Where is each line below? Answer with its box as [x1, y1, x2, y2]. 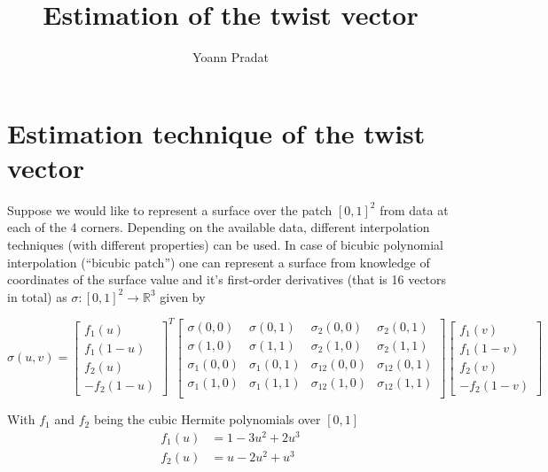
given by [160, 287, 206, 306]
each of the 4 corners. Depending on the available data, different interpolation [7, 218, 430, 236]
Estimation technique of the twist [7, 114, 426, 151]
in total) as [7, 287, 67, 306]
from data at [380, 200, 449, 219]
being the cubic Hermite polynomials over [93, 410, 321, 429]
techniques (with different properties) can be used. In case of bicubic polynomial [7, 236, 443, 254]
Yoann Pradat [192, 48, 269, 66]
